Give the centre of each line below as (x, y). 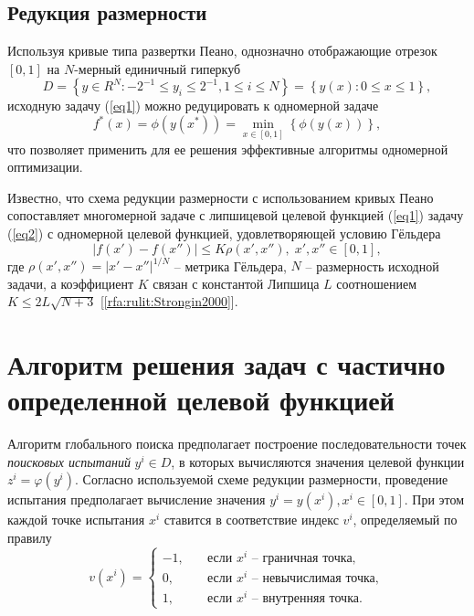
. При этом (434, 499)
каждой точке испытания (76, 520)
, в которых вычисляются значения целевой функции (318, 461)
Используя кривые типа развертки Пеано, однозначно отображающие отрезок (222, 51)
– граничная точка (302, 558)
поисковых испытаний (69, 461)
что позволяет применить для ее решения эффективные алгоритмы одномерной (228, 149)
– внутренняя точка (305, 599)
